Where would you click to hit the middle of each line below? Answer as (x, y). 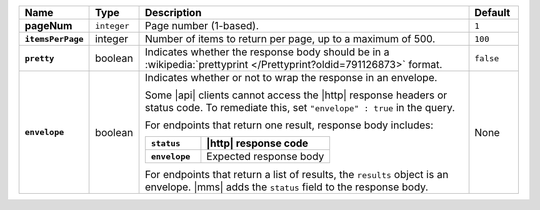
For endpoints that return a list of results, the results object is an (296, 174)
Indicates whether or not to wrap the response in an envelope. (291, 77)
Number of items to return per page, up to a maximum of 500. (290, 38)
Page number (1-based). (202, 25)
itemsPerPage (54, 38)
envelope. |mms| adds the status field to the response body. (286, 187)
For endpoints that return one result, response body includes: (289, 125)
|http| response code (257, 143)
